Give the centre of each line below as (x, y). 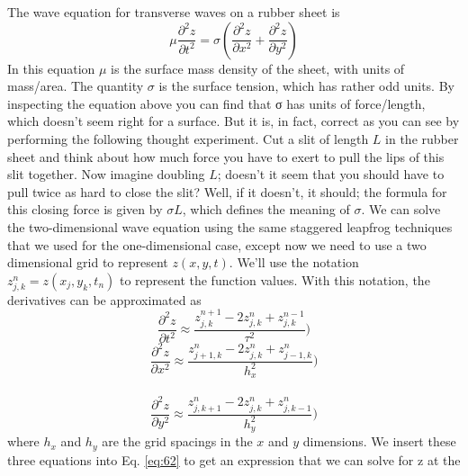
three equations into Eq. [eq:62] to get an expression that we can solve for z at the (234, 459)
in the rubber (422, 138)
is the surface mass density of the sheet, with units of (258, 68)
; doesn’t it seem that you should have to (331, 174)
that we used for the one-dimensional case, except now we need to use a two (217, 244)
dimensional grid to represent (88, 262)
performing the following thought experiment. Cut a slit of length (188, 138)
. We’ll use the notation (294, 262)
